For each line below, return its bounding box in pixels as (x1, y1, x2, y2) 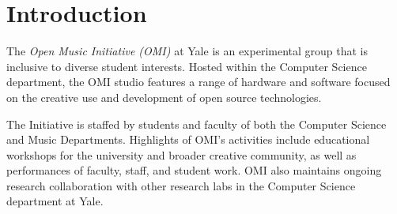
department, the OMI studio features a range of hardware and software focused (6, 73, 391, 90)
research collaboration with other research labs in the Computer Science (6, 177, 356, 193)
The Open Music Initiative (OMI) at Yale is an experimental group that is (6, 43, 369, 59)
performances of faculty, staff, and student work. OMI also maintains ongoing (6, 162, 382, 178)
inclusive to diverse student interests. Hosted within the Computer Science (6, 58, 367, 74)
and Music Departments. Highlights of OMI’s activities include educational (6, 131, 370, 148)
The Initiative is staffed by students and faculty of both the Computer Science (6, 115, 387, 132)
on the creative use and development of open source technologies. (6, 88, 322, 105)
